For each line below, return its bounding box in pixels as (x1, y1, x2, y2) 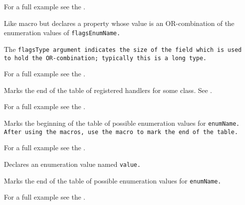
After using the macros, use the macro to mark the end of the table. (4, 128, 238, 136)
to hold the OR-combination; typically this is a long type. (4, 54, 207, 62)
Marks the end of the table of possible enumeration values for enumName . (4, 175, 222, 185)
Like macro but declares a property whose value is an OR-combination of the (4, 18, 235, 28)
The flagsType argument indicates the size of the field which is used (4, 44, 242, 54)
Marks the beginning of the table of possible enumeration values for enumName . (4, 117, 240, 128)
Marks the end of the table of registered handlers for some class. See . (4, 85, 212, 95)
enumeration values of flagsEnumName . (4, 27, 121, 38)
